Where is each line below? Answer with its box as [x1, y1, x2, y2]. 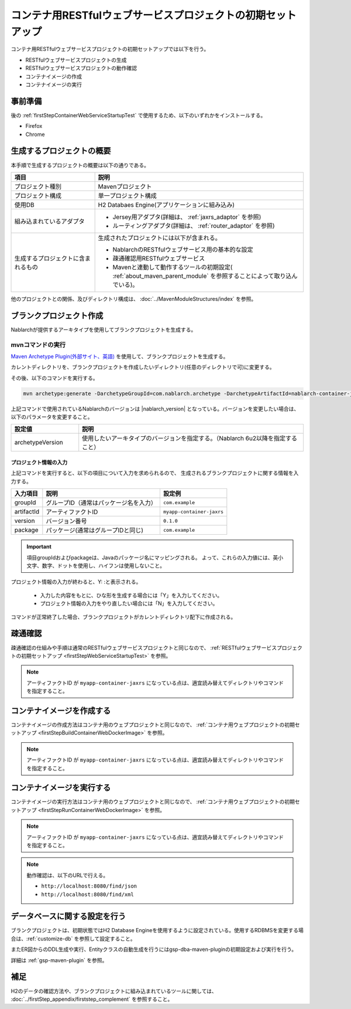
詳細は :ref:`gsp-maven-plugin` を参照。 [11, 956, 108, 964]
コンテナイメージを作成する [11, 705, 111, 715]
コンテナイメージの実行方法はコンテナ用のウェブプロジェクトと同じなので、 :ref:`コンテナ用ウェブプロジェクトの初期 [11, 798, 295, 806]
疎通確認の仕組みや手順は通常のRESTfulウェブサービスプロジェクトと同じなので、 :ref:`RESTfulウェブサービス [11, 644, 277, 651]
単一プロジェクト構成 [98, 191, 157, 199]
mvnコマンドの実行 [11, 341, 66, 349]
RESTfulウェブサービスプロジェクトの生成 [25, 56, 127, 63]
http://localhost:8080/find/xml [41, 891, 134, 898]
